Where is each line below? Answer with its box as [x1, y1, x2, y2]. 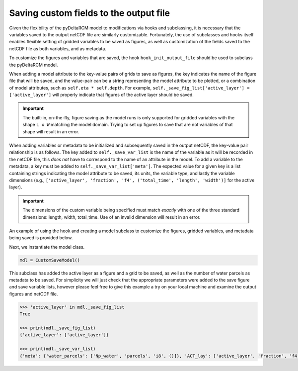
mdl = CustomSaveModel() [19, 257, 80, 263]
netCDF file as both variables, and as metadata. [9, 45, 107, 52]
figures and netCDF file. [9, 291, 58, 297]
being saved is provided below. [9, 235, 73, 241]
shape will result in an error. [22, 128, 79, 134]
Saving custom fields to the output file [9, 7, 170, 18]
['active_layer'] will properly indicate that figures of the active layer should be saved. [9, 92, 194, 98]
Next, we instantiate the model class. [9, 244, 85, 250]
